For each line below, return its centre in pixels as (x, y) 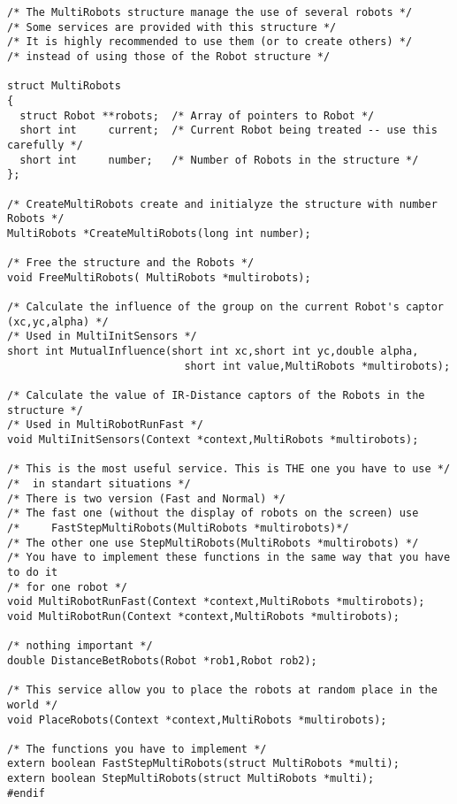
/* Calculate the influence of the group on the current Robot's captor (225, 307)
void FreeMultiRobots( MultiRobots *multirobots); (159, 277)
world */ (33, 704)
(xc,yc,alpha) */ (58, 322)
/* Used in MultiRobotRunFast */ (105, 425)
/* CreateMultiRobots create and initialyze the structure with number (222, 204)
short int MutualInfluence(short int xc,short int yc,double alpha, (213, 352)
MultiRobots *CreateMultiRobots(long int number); (159, 233)
